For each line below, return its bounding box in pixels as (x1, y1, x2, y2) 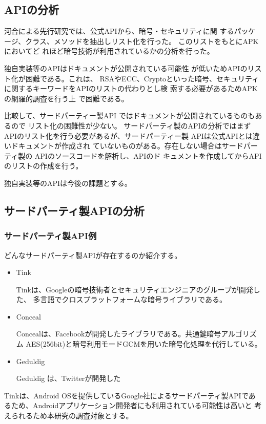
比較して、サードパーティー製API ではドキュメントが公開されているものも (4, 110, 255, 121)
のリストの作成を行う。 (4, 160, 83, 171)
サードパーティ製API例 (4, 229, 97, 242)
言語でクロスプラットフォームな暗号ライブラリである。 (40, 294, 227, 305)
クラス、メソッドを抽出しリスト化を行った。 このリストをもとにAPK (25, 35, 259, 46)
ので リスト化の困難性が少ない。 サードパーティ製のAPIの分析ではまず (11, 120, 251, 131)
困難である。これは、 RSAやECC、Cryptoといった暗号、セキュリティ (25, 73, 259, 83)
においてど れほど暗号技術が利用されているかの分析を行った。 (4, 46, 214, 56)
